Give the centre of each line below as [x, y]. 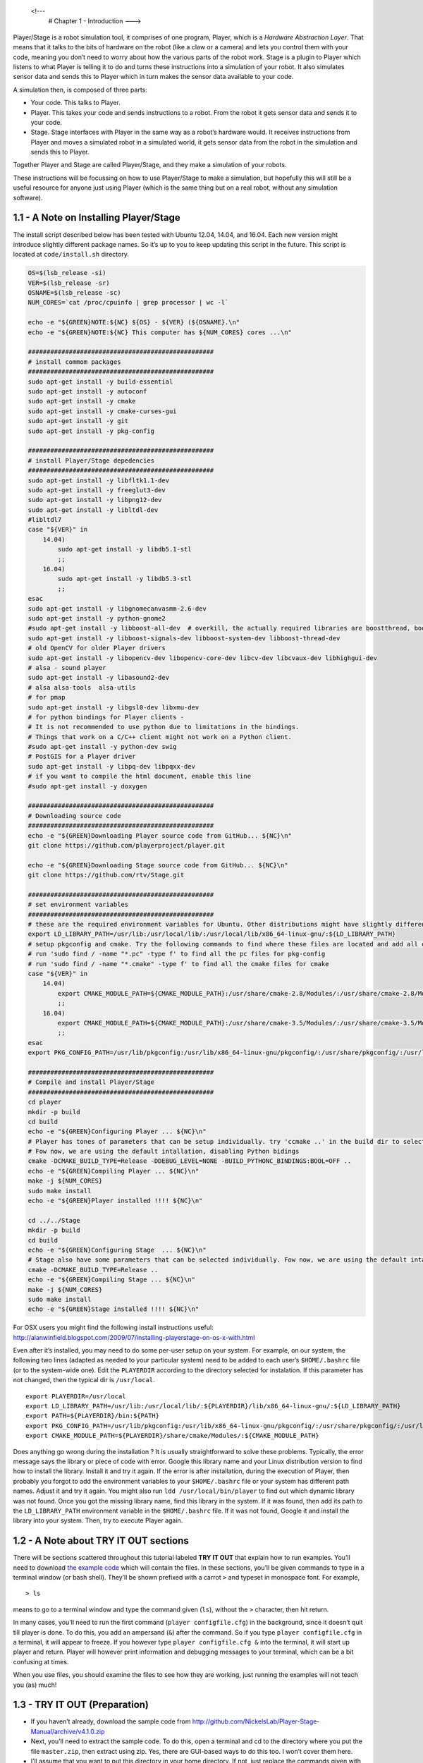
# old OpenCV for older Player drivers [97, 648]
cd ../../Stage [54, 1220]
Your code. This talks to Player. [76, 103]
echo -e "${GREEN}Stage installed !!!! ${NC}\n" [114, 1309]
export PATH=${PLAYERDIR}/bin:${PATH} [93, 1416]
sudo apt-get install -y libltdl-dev [93, 510]
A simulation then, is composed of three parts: [80, 90]
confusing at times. [41, 1661]
